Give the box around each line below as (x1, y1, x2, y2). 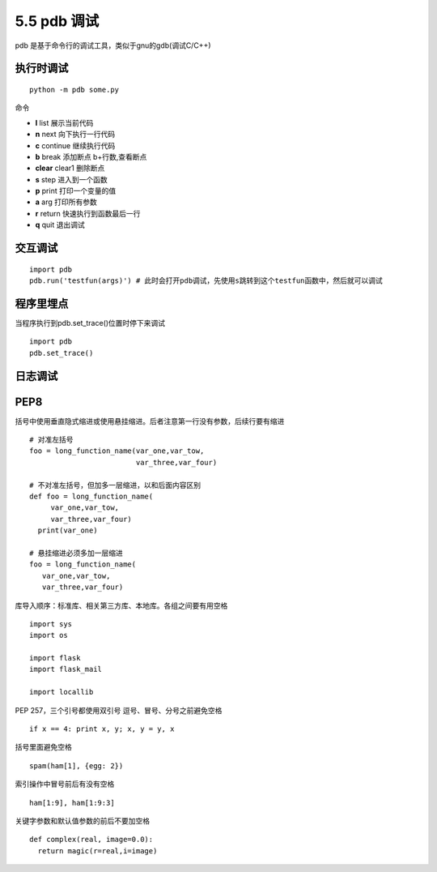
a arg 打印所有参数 (35, 197, 97, 207)
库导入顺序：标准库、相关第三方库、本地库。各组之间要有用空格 (15, 601, 228, 610)
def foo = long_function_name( (29, 492, 154, 501)
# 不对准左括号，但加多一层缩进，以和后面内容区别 (29, 481, 202, 489)
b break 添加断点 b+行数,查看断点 (35, 152, 147, 161)
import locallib (29, 687, 94, 697)
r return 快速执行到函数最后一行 (35, 208, 141, 218)
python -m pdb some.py (29, 85, 120, 94)
